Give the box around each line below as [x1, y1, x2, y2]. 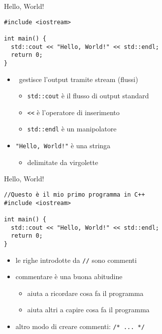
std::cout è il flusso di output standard [27, 90, 149, 101]
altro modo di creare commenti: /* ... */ [15, 321, 145, 331]
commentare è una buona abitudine [15, 271, 123, 282]
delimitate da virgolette [27, 157, 98, 167]
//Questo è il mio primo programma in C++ [4, 191, 145, 198]
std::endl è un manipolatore [27, 124, 117, 134]
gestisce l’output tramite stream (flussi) [19, 74, 138, 84]
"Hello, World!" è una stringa [15, 140, 111, 151]
